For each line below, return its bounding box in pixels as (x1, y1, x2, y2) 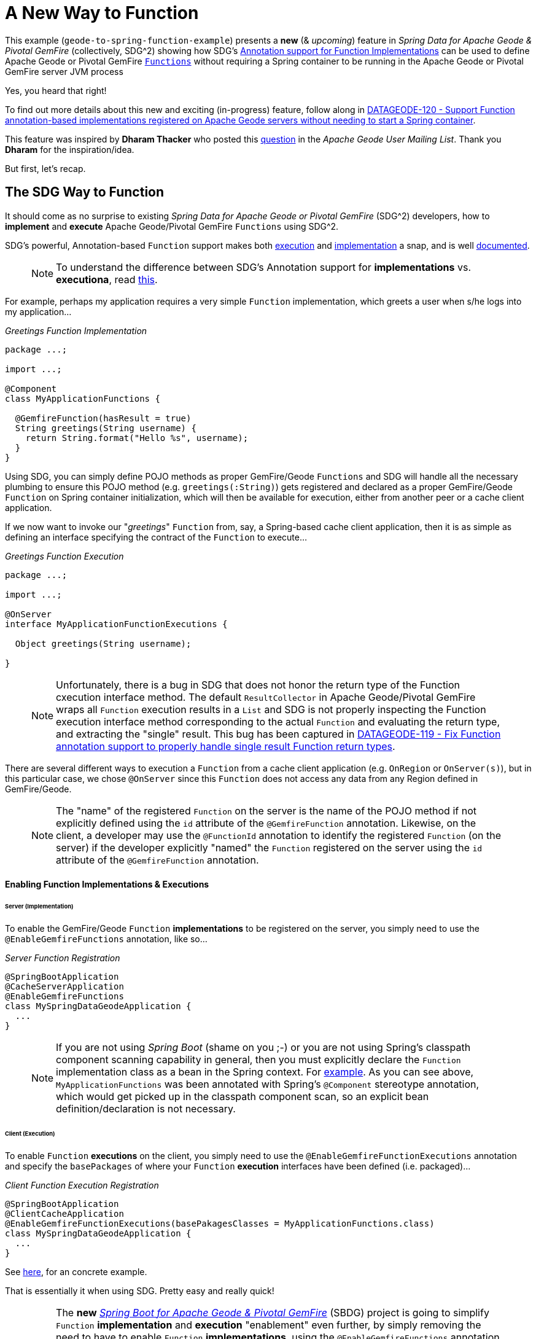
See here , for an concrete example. (5, 1266, 147, 1277)
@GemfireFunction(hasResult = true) (15, 413, 192, 423)
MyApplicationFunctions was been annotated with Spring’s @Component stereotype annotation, (56, 1077, 480, 1090)
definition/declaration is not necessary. (56, 1102, 236, 1115)
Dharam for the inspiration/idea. (5, 144, 134, 155)
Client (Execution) (5, 1130, 55, 1137)
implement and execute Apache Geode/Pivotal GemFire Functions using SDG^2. (5, 221, 339, 232)
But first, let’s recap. (5, 163, 86, 174)
